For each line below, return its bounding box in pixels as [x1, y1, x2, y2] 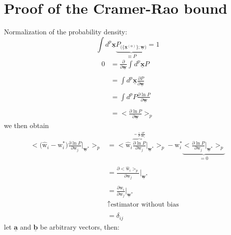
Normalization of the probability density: [4, 26, 127, 37]
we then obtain [4, 120, 49, 131]
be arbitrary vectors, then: [40, 221, 119, 232]
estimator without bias [111, 201, 179, 209]
